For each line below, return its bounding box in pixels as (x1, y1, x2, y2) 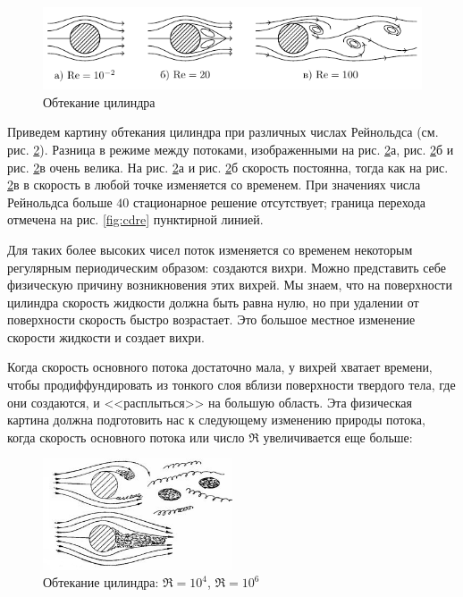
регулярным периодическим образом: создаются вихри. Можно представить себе (7, 257, 446, 276)
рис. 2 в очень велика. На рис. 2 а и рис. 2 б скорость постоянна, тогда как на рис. (7, 157, 449, 176)
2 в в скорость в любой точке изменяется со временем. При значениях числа (7, 175, 421, 194)
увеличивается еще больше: (263, 427, 413, 446)
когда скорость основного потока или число (7, 427, 245, 446)
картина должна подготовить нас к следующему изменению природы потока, (7, 410, 425, 429)
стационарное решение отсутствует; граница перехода (133, 192, 426, 211)
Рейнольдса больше (7, 192, 113, 211)
